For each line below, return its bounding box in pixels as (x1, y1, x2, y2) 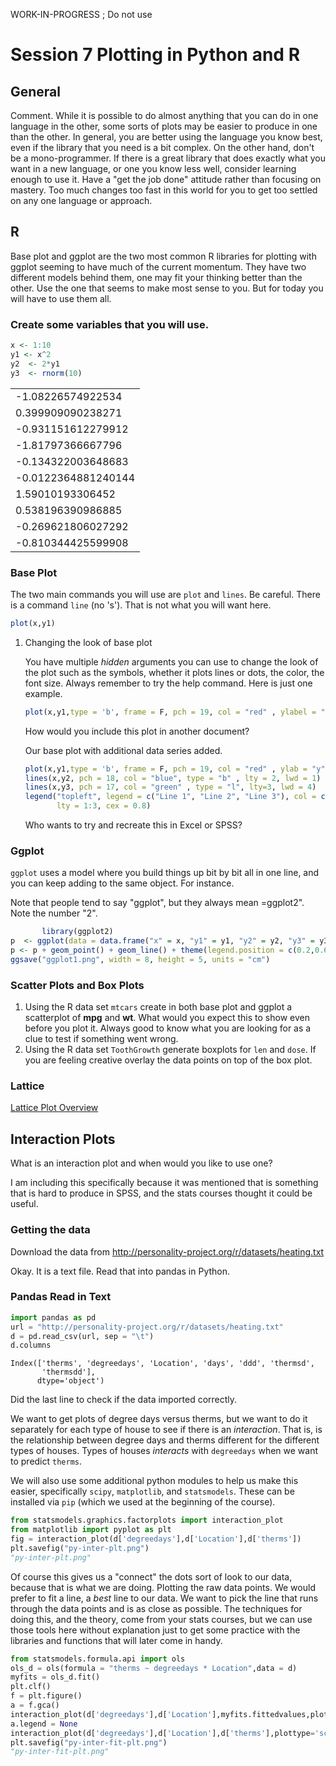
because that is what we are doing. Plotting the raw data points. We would (10, 1581, 316, 1593)
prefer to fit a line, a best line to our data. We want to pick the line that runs (10, 1592, 319, 1604)
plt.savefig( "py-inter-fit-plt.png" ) (10, 1737, 168, 1748)
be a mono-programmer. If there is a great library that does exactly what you (10, 152, 326, 164)
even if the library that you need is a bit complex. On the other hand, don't (10, 142, 315, 153)
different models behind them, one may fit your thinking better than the (10, 271, 303, 283)
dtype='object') (36, 1376, 105, 1386)
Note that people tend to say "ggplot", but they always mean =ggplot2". (10, 897, 305, 909)
